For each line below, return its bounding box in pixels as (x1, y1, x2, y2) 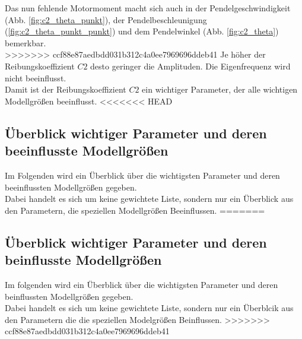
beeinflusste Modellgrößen (5, 141, 169, 160)
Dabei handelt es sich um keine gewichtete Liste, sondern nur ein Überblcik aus (5, 302, 294, 314)
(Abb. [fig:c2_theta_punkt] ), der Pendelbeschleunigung (5, 13, 207, 26)
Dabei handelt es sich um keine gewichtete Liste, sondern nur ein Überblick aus (5, 192, 294, 205)
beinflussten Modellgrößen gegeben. (5, 290, 133, 302)
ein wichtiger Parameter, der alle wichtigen (142, 83, 298, 96)
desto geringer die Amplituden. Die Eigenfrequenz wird (90, 59, 291, 72)
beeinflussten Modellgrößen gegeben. (5, 180, 137, 193)
